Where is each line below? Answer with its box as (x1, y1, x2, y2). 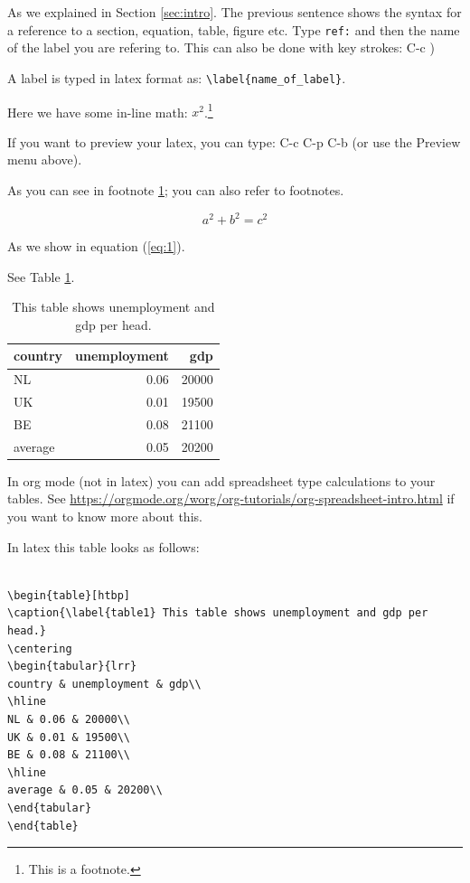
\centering (7, 642, 72, 655)
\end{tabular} (7, 801, 92, 814)
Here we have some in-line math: (7, 102, 188, 121)
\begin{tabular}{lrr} (7, 660, 137, 673)
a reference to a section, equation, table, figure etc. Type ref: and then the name (7, 20, 460, 39)
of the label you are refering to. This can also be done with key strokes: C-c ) (7, 38, 435, 57)
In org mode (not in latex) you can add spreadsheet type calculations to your (7, 471, 436, 490)
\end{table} (7, 819, 79, 832)
